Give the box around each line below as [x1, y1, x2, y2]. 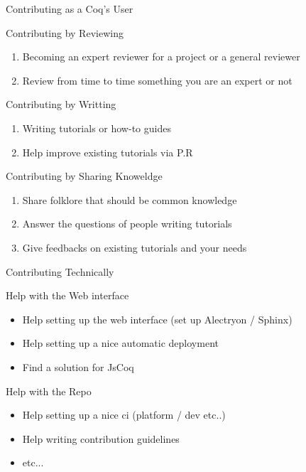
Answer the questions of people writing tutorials [22, 216, 232, 231]
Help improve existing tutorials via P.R [22, 144, 193, 159]
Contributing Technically [6, 264, 114, 279]
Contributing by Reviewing [6, 25, 124, 40]
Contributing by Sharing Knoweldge [6, 168, 163, 183]
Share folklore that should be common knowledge [22, 192, 237, 207]
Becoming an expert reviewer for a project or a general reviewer [22, 49, 300, 64]
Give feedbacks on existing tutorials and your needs [22, 240, 247, 254]
